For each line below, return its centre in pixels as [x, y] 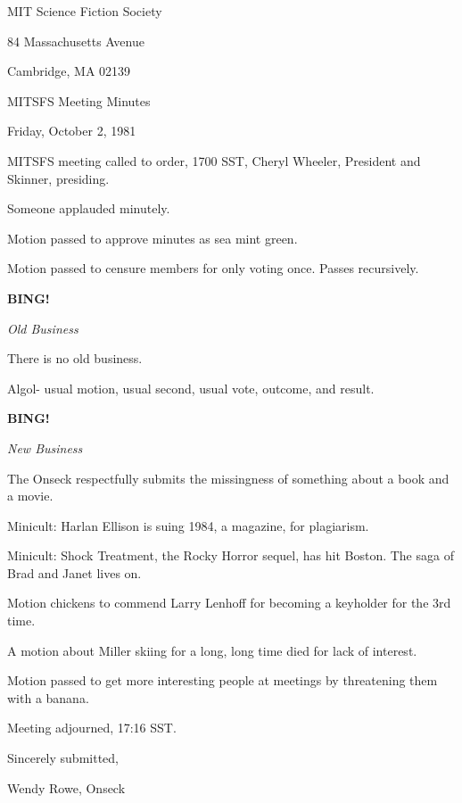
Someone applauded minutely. [89, 208]
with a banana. [48, 697]
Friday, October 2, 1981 [72, 131]
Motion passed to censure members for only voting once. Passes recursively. [213, 268]
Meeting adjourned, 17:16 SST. [92, 728]
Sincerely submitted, [63, 758]
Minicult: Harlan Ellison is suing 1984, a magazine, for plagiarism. [188, 525]
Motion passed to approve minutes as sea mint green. [153, 238]
